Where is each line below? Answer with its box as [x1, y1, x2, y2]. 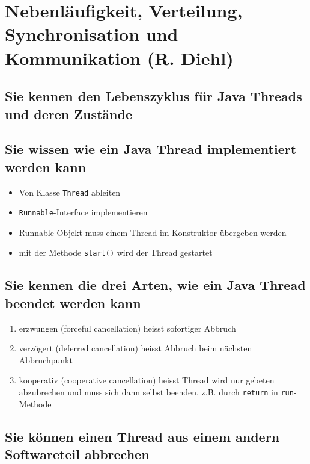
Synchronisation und [5, 22, 178, 46]
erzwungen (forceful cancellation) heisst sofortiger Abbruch [19, 321, 236, 334]
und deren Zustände [5, 104, 133, 123]
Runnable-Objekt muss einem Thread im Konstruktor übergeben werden [19, 226, 287, 238]
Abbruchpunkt [19, 353, 73, 366]
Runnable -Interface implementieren [19, 206, 148, 218]
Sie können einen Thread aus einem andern [5, 427, 280, 445]
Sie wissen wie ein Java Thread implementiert [5, 140, 297, 158]
